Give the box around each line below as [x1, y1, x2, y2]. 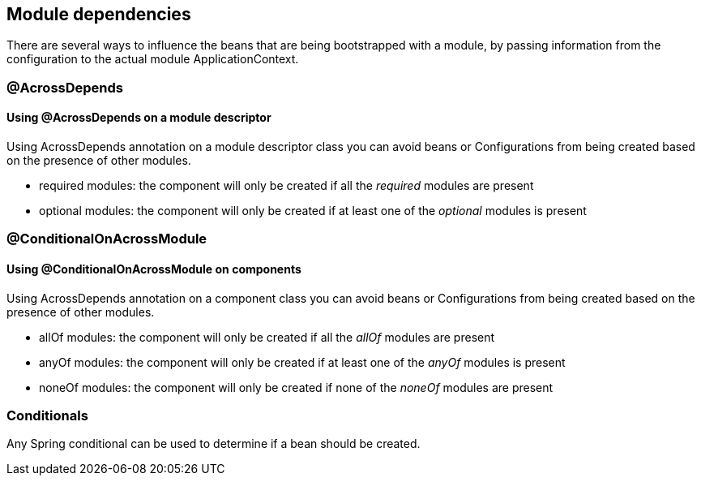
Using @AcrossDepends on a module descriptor [6, 110, 271, 125]
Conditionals [6, 407, 88, 424]
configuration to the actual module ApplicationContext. [6, 52, 299, 67]
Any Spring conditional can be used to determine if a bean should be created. [6, 437, 421, 451]
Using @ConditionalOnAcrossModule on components [6, 262, 301, 276]
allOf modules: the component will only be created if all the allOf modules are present [39, 329, 495, 344]
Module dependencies [6, 4, 191, 24]
